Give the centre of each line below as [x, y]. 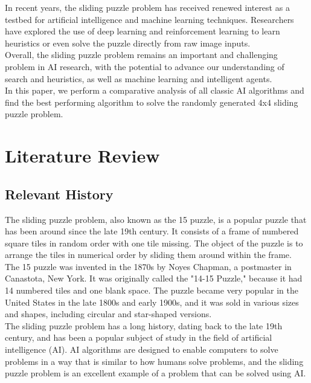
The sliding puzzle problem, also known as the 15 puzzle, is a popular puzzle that [156, 219]
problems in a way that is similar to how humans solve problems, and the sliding [154, 361]
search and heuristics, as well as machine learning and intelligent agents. [139, 78]
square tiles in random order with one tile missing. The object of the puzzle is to [154, 243]
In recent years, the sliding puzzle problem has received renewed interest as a [147, 7]
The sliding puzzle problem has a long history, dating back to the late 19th [144, 325]
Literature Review [82, 156]
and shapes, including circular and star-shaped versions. [108, 314]
